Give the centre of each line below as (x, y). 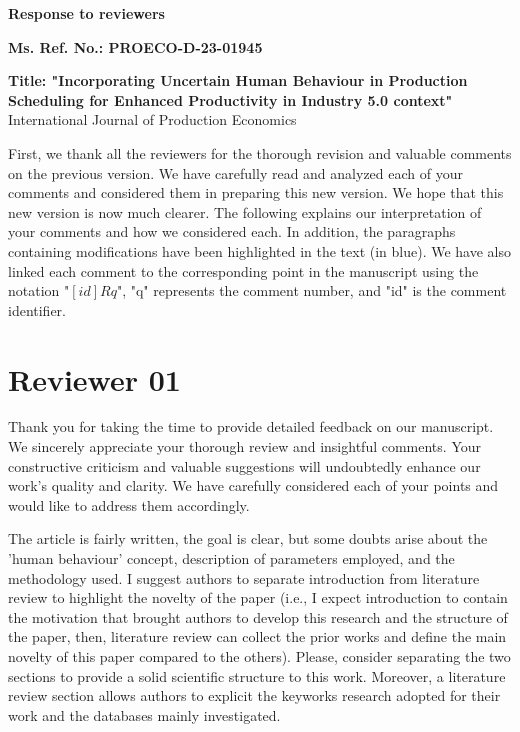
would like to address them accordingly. (129, 504)
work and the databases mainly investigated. (144, 714)
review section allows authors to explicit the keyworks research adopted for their (254, 695)
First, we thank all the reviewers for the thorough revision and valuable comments (260, 152)
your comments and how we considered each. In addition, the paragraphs (232, 231)
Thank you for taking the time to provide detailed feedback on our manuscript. (251, 426)
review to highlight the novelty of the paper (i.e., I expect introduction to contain (258, 597)
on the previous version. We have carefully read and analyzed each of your (235, 172)
